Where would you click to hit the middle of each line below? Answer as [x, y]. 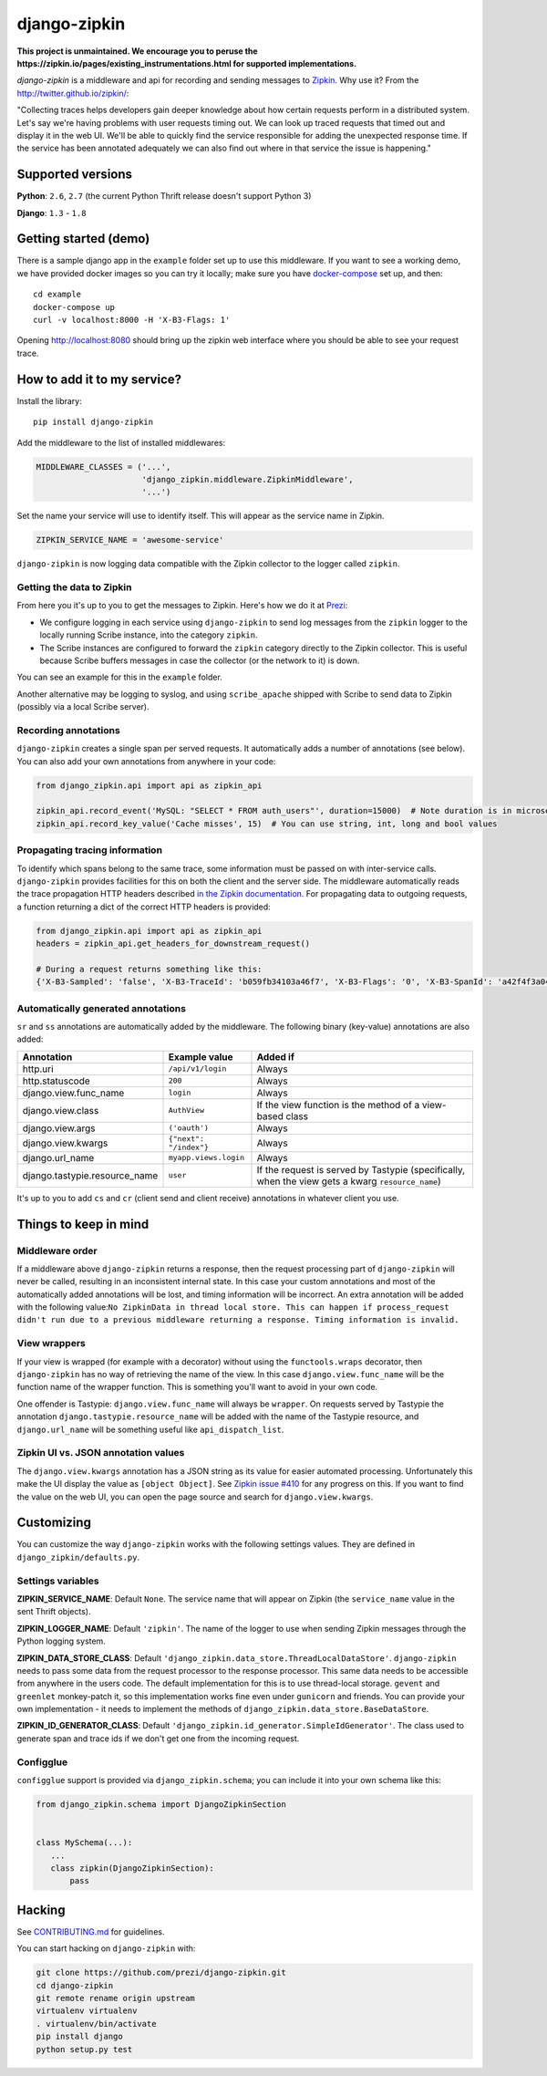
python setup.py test [84, 2049]
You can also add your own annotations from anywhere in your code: [146, 761]
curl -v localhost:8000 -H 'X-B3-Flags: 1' [132, 320]
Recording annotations [68, 730]
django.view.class [61, 1110]
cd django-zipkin [75, 1985]
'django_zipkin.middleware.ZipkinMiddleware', [248, 479]
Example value [201, 1056]
